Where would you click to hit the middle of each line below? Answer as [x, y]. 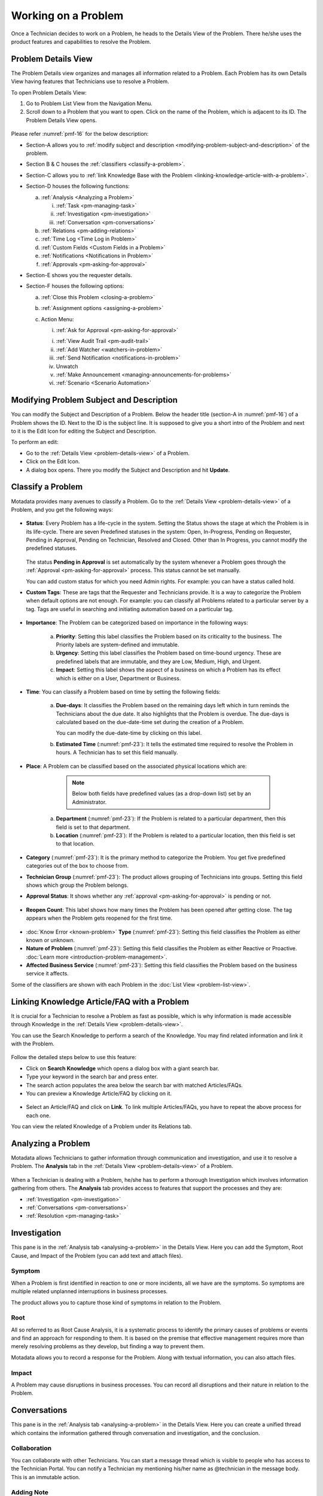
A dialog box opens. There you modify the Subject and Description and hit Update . [128, 470]
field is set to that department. [93, 827]
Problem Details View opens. [61, 120]
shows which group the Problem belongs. [77, 885]
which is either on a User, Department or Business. [118, 678]
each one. [38, 1115]
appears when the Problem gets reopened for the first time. [99, 918]
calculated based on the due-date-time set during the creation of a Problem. [150, 722]
